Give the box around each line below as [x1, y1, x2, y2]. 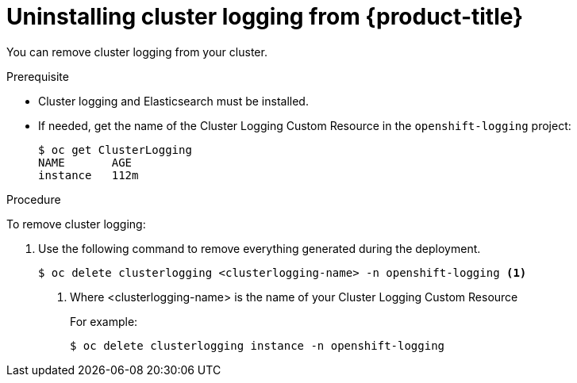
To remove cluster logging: [6, 216, 146, 231]
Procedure [6, 192, 61, 206]
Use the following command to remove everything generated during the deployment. [38, 241, 481, 255]
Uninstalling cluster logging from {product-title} [6, 3, 524, 30]
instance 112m [38, 168, 139, 182]
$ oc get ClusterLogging [38, 143, 192, 156]
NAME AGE [38, 155, 133, 169]
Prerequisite [6, 69, 69, 83]
